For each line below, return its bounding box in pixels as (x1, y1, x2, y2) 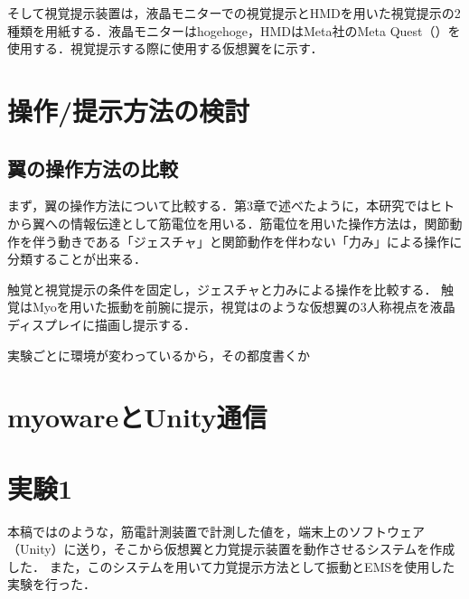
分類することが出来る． (7, 249, 146, 268)
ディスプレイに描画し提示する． (7, 314, 197, 333)
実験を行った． (7, 575, 96, 594)
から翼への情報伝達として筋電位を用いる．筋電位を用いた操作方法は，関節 (7, 213, 450, 232)
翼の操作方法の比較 (7, 154, 178, 182)
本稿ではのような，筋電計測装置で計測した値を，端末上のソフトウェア (7, 521, 425, 540)
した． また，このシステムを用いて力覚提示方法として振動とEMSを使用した (7, 557, 455, 576)
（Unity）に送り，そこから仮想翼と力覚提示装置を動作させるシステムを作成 (7, 539, 455, 558)
